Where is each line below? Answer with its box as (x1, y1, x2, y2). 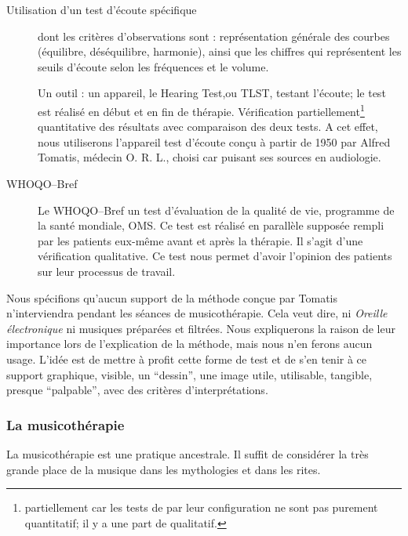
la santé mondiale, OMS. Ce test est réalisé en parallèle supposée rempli (38, 217, 384, 234)
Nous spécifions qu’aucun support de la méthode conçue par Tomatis (6, 289, 338, 306)
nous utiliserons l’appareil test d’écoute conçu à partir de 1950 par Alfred (38, 133, 391, 150)
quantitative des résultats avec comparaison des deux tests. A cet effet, (38, 118, 378, 135)
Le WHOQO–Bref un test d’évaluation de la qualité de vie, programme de (38, 201, 395, 218)
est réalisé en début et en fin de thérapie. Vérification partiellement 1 (38, 100, 365, 119)
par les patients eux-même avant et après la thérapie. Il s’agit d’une (38, 232, 363, 248)
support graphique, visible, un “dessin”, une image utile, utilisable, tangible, (6, 366, 373, 382)
